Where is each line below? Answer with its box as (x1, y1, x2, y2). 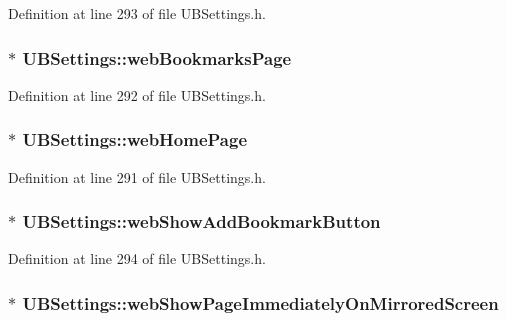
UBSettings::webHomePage (22, 127, 248, 152)
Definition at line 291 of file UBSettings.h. (8, 166, 266, 187)
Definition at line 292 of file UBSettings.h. (8, 84, 266, 105)
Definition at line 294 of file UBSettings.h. (8, 248, 266, 269)
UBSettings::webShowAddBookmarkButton (22, 209, 381, 234)
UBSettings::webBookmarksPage (22, 45, 292, 70)
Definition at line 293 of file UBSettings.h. (8, 3, 266, 23)
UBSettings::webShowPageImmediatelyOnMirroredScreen (22, 290, 499, 315)
